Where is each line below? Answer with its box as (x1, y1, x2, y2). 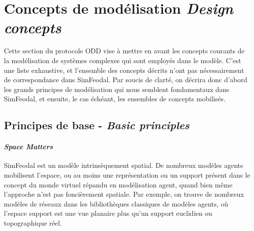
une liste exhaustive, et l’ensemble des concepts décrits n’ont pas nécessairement (4, 65, 244, 75)
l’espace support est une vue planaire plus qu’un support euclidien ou (4, 208, 212, 218)
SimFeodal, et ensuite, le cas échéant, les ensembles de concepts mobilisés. (4, 93, 226, 104)
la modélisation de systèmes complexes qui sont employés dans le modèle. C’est (4, 55, 241, 65)
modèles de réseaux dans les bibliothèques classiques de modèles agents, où (4, 198, 229, 208)
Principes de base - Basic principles (4, 117, 190, 133)
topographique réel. (4, 218, 62, 228)
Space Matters (4, 141, 53, 152)
